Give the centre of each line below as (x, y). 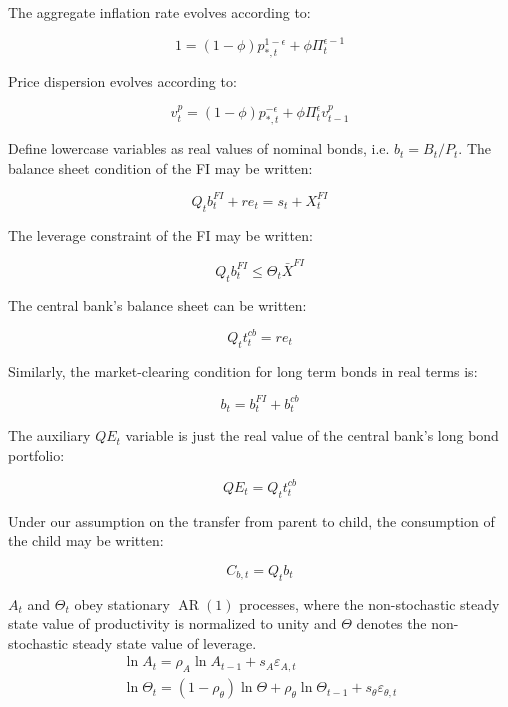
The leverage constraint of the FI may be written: (160, 234)
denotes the (391, 623)
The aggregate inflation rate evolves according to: (159, 12)
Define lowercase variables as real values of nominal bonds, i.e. (199, 148)
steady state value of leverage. (164, 642)
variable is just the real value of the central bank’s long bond (312, 435)
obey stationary (122, 603)
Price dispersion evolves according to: (122, 80)
